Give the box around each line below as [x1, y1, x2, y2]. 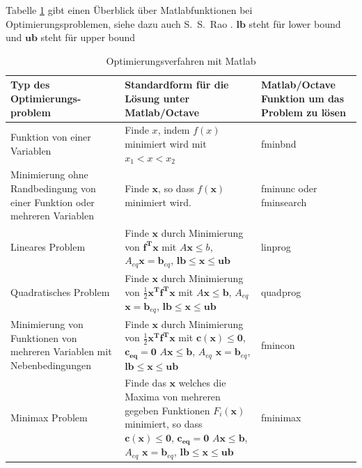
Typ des [10, 77, 50, 92]
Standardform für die [125, 77, 229, 92]
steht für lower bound [249, 16, 341, 31]
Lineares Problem [10, 240, 86, 254]
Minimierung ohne [10, 167, 88, 182]
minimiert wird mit [125, 136, 207, 150]
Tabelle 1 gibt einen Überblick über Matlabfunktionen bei [6, 3, 253, 17]
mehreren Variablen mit [10, 344, 112, 359]
